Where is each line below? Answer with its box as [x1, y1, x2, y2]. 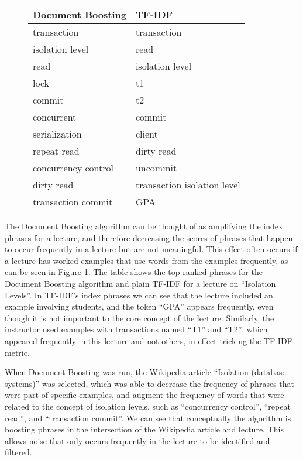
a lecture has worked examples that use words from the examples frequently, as [5, 254, 288, 266]
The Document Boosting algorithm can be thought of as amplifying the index [5, 220, 283, 232]
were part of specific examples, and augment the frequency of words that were [5, 389, 284, 401]
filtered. [5, 446, 32, 458]
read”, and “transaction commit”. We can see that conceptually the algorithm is [5, 411, 291, 424]
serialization [33, 127, 82, 140]
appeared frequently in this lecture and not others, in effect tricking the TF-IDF [5, 334, 292, 346]
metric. [5, 346, 30, 358]
